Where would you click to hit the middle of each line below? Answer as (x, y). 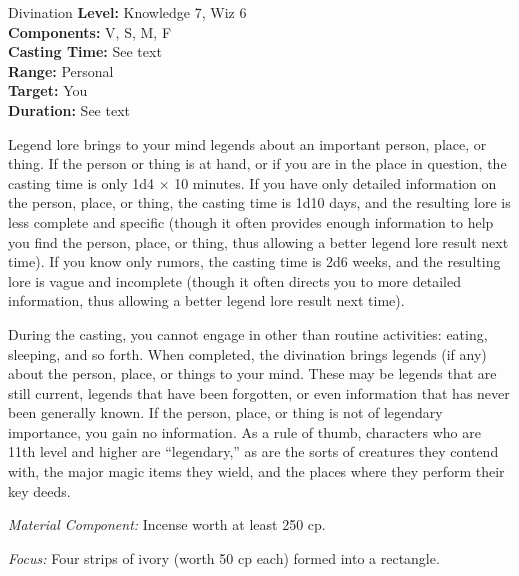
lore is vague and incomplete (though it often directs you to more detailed (234, 280)
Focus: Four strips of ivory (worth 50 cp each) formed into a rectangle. (224, 557)
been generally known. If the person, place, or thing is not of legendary (225, 412)
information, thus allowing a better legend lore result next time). (206, 300)
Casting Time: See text (85, 51)
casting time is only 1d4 (81, 182)
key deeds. (39, 490)
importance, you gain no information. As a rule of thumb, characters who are (244, 431)
